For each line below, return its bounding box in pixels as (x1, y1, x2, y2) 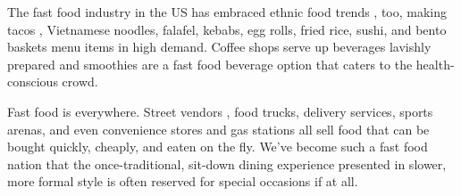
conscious (7, 72, 58, 91)
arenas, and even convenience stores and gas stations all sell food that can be (7, 119, 430, 138)
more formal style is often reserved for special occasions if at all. (7, 172, 358, 191)
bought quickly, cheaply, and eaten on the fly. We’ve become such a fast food (7, 137, 428, 156)
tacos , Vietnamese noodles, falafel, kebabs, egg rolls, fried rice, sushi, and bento (7, 20, 447, 38)
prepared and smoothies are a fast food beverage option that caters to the (7, 54, 413, 73)
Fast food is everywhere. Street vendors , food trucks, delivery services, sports (7, 102, 433, 120)
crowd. (62, 72, 98, 91)
